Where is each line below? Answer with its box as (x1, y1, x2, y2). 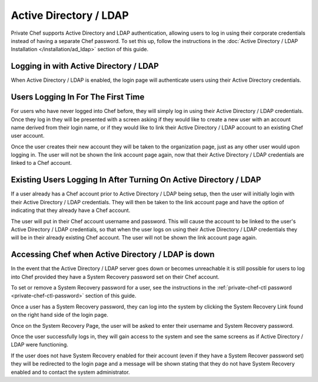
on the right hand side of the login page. (11, 311, 108, 318)
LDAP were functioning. (11, 341, 69, 348)
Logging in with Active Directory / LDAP (11, 61, 159, 71)
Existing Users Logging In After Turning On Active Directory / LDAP (11, 175, 261, 185)
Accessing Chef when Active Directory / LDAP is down (11, 250, 215, 260)
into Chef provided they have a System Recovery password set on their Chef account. (11, 273, 220, 280)
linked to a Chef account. (11, 160, 72, 167)
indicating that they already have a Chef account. (11, 207, 131, 214)
